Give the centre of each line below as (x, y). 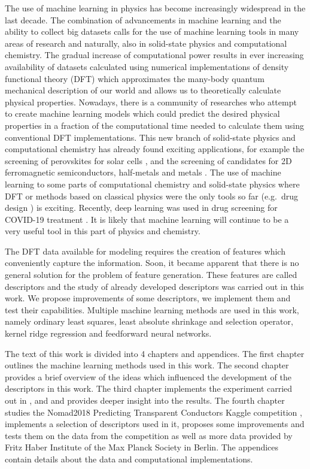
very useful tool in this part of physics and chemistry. (103, 231)
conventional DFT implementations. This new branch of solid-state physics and (150, 137)
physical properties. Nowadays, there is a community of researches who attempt (151, 102)
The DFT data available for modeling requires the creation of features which (145, 251)
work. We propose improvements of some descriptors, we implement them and (148, 298)
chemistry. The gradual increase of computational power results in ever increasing (154, 55)
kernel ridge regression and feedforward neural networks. (108, 333)
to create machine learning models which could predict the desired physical (142, 114)
